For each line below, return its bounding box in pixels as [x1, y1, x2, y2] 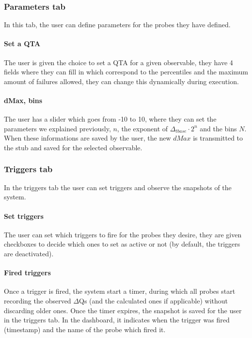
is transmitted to [193, 133, 243, 143]
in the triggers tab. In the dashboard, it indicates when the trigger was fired [4, 315, 230, 325]
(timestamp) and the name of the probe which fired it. [4, 324, 166, 334]
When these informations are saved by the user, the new [4, 133, 171, 143]
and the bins [200, 123, 237, 133]
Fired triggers [4, 267, 51, 278]
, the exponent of [117, 123, 168, 133]
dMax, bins [4, 95, 43, 105]
